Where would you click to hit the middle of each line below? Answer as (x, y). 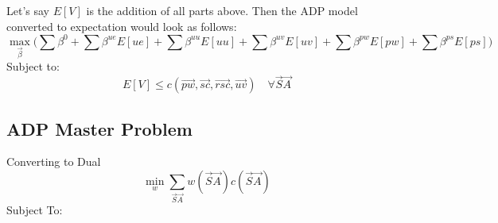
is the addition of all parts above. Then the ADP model (222, 10)
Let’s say (28, 10)
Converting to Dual (54, 161)
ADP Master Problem (99, 128)
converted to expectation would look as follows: (122, 26)
